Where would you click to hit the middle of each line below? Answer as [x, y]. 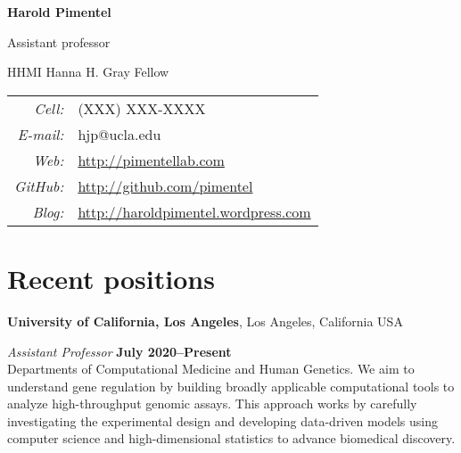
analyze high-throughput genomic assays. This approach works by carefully [212, 404]
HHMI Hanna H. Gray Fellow [88, 72]
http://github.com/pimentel [165, 185]
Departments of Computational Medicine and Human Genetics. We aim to [211, 369]
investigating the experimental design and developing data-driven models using [223, 420]
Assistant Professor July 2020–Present [119, 351]
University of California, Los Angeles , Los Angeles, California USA [205, 321]
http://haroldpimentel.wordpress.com [194, 211]
